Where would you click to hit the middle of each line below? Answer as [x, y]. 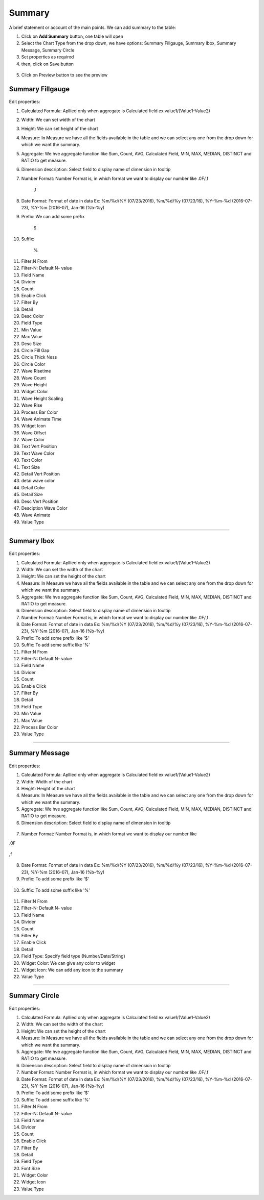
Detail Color [33, 487]
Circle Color [33, 364]
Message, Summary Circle [48, 50]
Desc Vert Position [40, 501]
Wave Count [34, 378]
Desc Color [33, 316]
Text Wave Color [38, 453]
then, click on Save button [48, 64]
